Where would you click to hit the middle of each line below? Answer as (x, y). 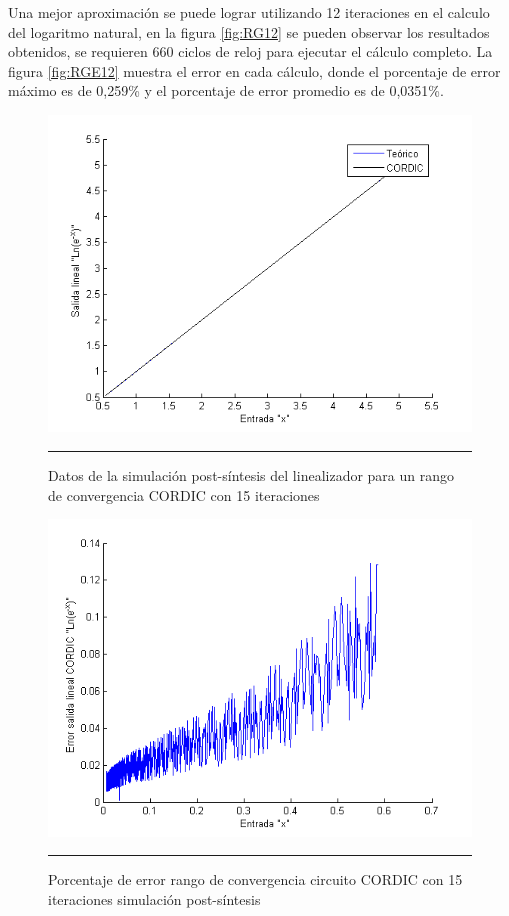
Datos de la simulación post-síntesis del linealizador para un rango (251, 474)
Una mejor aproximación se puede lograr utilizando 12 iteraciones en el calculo (249, 12)
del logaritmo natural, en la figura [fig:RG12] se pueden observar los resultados (249, 31)
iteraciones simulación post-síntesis (154, 898)
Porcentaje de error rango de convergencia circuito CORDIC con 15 (255, 879)
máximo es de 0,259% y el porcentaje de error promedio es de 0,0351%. (226, 90)
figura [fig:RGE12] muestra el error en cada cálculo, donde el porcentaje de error (254, 70)
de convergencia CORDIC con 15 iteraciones (184, 494)
